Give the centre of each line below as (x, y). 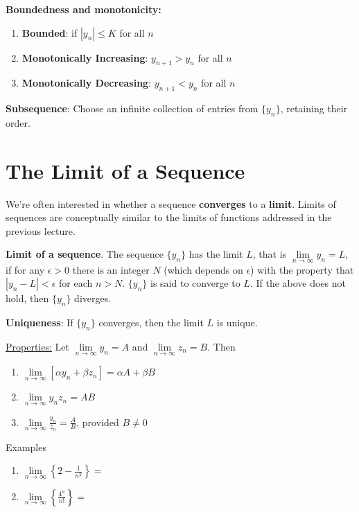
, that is (270, 254)
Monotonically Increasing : (85, 57)
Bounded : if (50, 32)
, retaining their (314, 108)
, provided (98, 422)
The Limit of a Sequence (125, 170)
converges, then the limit (151, 323)
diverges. (93, 298)
